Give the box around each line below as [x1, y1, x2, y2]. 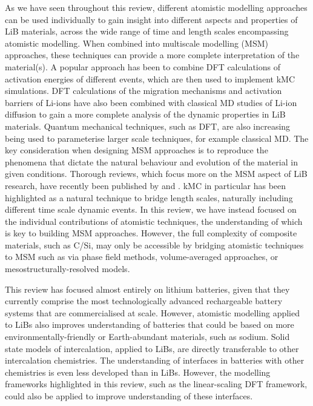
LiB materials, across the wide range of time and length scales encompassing [5, 25, 289, 38]
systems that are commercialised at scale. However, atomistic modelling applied [5, 306, 300, 319]
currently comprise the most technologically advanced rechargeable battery [5, 295, 283, 307]
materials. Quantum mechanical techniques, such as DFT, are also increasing [5, 119, 291, 132]
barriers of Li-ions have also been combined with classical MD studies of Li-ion [5, 96, 297, 108]
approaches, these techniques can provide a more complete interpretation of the [5, 48, 300, 61]
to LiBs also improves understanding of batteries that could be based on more [5, 318, 294, 331]
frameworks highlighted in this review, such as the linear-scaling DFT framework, [5, 378, 308, 390]
